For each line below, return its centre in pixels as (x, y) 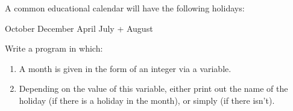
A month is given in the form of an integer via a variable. (125, 68)
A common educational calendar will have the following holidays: (125, 8)
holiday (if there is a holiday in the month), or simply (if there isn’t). (147, 100)
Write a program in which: (54, 48)
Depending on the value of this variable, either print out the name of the (153, 88)
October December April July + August (79, 28)
